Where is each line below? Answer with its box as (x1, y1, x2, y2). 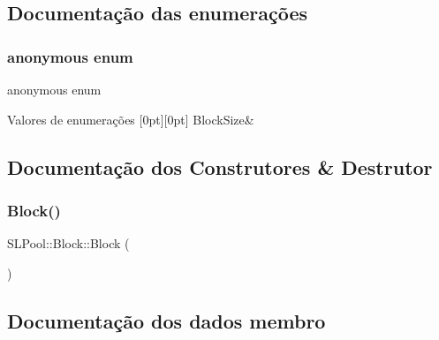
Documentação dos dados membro (7, 306, 326, 334)
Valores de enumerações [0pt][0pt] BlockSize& (7, 110, 254, 128)
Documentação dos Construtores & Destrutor (7, 153, 433, 180)
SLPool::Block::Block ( (7, 234, 130, 253)
